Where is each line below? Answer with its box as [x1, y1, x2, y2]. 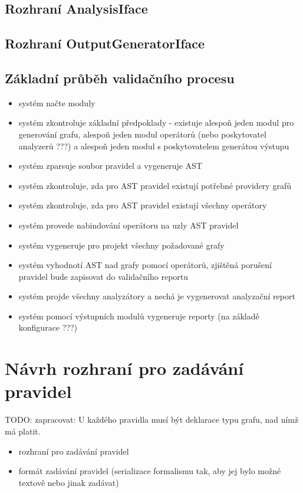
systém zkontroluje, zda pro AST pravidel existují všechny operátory [18, 199, 267, 211]
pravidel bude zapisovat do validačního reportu [18, 270, 189, 282]
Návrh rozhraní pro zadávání [5, 356, 244, 380]
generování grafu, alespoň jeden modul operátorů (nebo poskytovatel [18, 128, 266, 140]
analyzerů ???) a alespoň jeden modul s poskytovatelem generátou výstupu [18, 139, 289, 152]
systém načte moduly [18, 96, 95, 109]
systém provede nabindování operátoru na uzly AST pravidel [18, 218, 239, 231]
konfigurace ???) [18, 321, 78, 334]
